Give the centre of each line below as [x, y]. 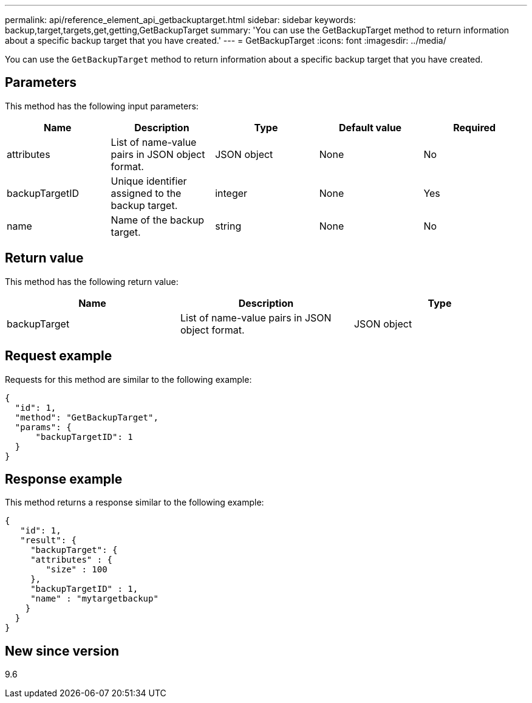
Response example [64, 479]
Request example [59, 356]
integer [231, 193]
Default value [370, 127]
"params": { [43, 427]
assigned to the [146, 193]
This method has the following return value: [92, 281]
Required [475, 127]
